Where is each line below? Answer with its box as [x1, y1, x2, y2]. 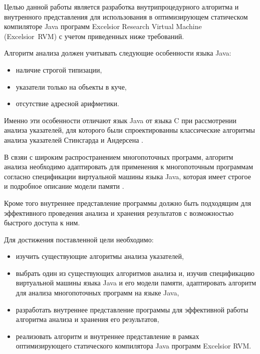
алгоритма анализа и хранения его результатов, [16, 314, 159, 324]
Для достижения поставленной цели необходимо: [4, 234, 154, 244]
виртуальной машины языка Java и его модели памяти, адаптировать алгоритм [16, 277, 256, 288]
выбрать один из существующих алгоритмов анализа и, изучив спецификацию [16, 267, 254, 278]
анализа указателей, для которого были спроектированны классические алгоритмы [4, 125, 255, 135]
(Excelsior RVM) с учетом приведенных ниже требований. [4, 31, 184, 41]
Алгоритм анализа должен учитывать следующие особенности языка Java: [4, 48, 231, 58]
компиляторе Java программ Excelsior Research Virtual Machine [4, 21, 202, 32]
